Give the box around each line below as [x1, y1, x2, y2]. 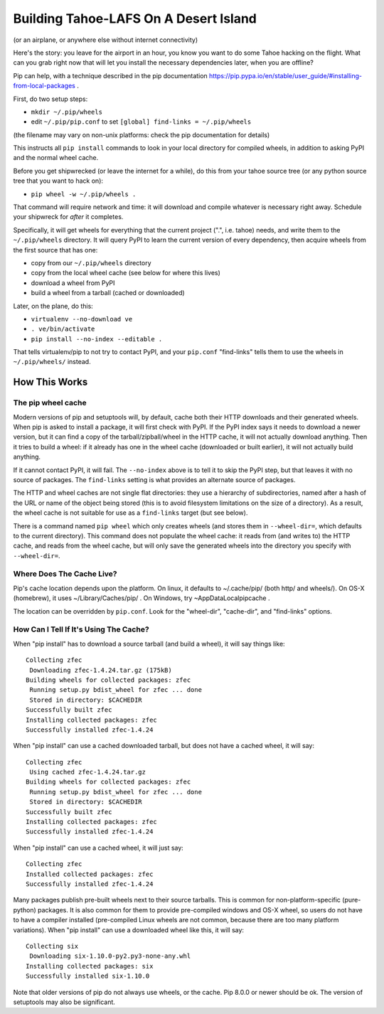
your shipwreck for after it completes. [13, 213, 124, 221]
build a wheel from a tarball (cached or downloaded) [31, 289, 185, 297]
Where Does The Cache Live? [13, 569, 117, 579]
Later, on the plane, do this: [13, 301, 94, 310]
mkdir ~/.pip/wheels [31, 107, 103, 116]
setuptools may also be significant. [13, 998, 115, 1006]
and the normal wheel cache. [13, 154, 99, 162]
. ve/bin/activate [31, 325, 95, 333]
